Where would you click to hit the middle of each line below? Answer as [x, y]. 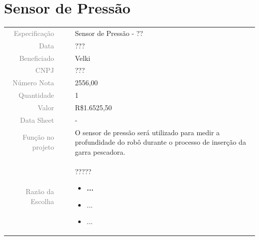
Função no [38, 137]
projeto [43, 147]
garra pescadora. [100, 151]
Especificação [34, 33]
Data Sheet [37, 120]
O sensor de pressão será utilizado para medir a [147, 132]
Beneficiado [37, 58]
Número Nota [33, 83]
